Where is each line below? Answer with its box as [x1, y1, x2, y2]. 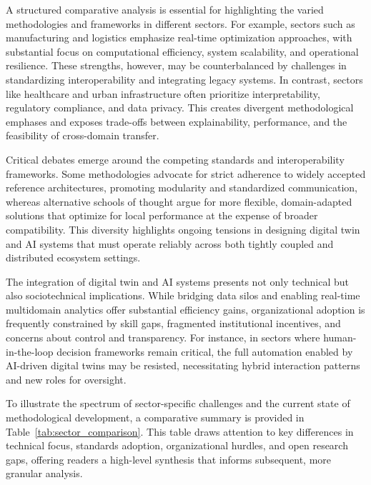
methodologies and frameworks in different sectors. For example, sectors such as [6, 16, 355, 31]
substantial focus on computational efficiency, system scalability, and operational [6, 44, 359, 59]
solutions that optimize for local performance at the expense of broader [6, 208, 318, 223]
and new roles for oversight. [6, 371, 127, 386]
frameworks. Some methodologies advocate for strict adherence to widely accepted [6, 166, 366, 181]
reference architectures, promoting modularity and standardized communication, [6, 180, 358, 195]
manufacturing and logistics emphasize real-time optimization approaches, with [6, 30, 352, 45]
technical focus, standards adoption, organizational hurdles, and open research [6, 438, 348, 453]
